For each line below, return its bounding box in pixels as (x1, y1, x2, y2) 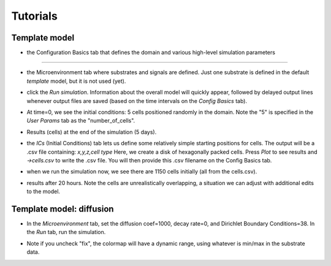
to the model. (26, 188, 61, 196)
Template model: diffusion (11, 203, 114, 214)
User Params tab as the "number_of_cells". (26, 117, 135, 124)
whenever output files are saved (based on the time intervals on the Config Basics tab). (26, 97, 248, 104)
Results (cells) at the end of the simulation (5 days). (26, 128, 157, 135)
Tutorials (11, 9, 58, 23)
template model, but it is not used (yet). (26, 77, 126, 85)
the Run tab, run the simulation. (26, 229, 106, 236)
